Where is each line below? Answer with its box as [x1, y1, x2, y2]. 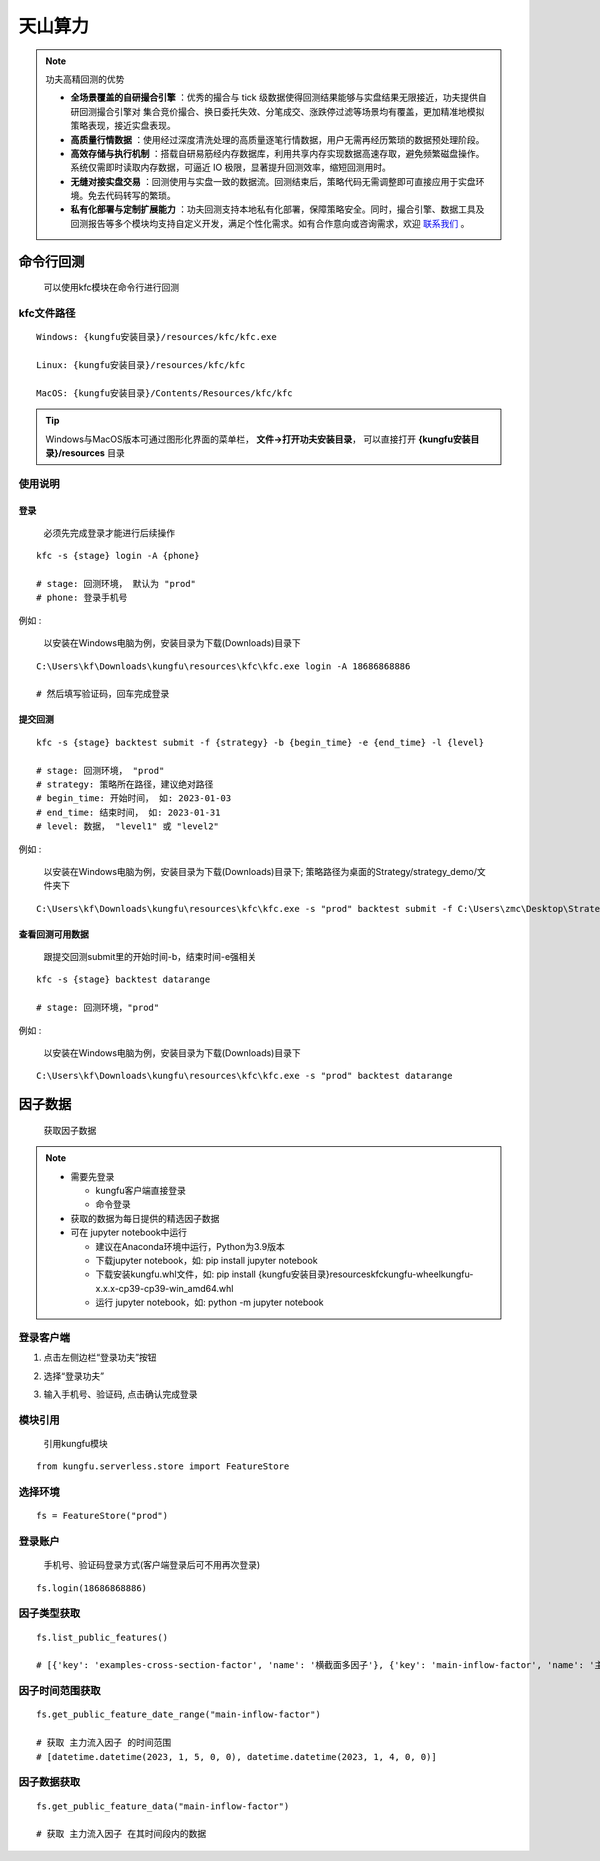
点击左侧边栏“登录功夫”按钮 [43, 1351, 157, 1364]
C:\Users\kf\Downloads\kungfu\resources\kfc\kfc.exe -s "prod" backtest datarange [36, 1070, 453, 1082]
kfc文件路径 [18, 306, 76, 320]
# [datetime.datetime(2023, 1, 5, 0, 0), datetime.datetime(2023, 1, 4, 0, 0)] [36, 1751, 437, 1762]
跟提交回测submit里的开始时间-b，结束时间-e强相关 [43, 951, 257, 963]
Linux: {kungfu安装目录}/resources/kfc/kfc [36, 359, 246, 370]
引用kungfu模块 [43, 1438, 109, 1450]
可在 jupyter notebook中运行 [70, 1226, 188, 1239]
